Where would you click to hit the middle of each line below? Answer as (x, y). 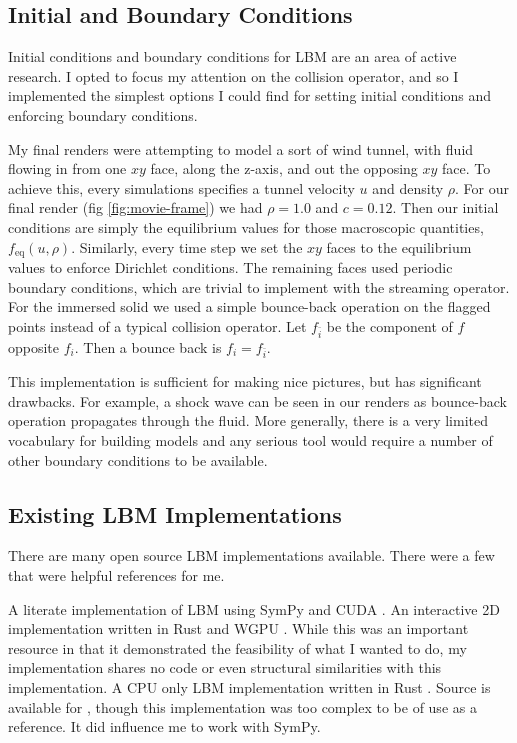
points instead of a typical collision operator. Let (157, 325)
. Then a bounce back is (148, 346)
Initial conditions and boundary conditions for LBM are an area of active (232, 56)
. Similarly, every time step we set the (187, 246)
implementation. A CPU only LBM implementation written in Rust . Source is (249, 687)
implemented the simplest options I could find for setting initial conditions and (250, 95)
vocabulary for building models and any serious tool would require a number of (250, 440)
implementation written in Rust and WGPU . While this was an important (238, 628)
